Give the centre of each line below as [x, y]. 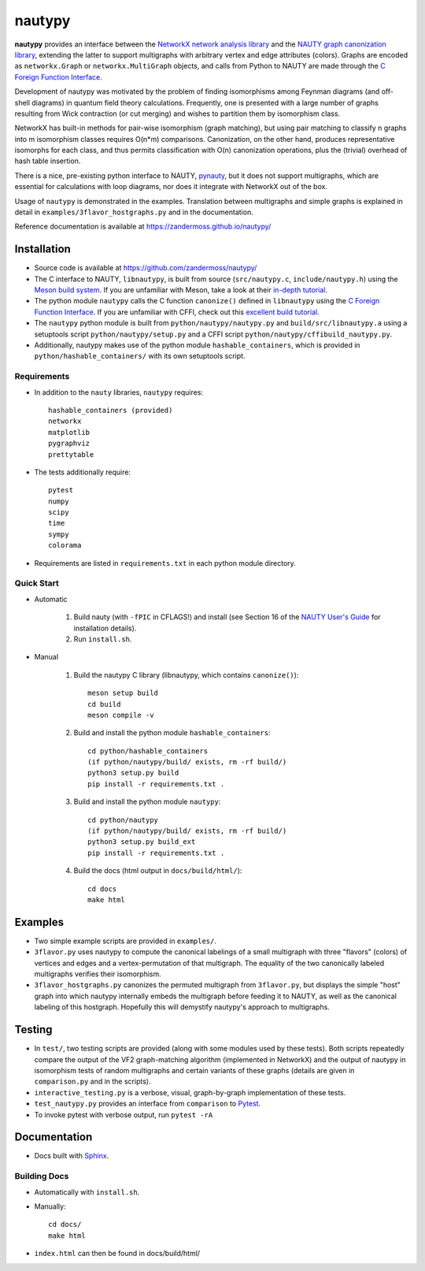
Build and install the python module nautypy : [147, 802]
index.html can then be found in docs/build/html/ [117, 1254]
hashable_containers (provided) [111, 410]
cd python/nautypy [123, 820]
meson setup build [123, 693]
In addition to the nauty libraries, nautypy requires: [119, 392]
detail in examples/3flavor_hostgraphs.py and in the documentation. [134, 212]
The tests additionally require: [83, 472]
